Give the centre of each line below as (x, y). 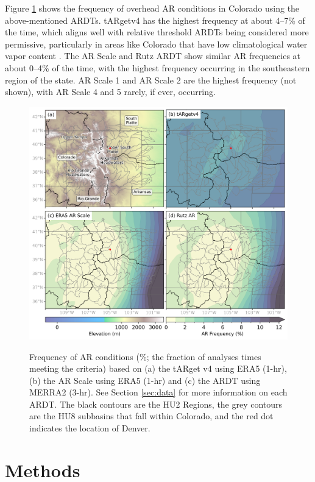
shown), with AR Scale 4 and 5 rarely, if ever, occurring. (110, 92)
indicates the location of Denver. (90, 428)
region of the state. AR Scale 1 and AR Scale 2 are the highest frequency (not (151, 80)
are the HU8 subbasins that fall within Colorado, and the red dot (151, 416)
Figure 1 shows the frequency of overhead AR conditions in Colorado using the (152, 8)
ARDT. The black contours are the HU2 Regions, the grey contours (156, 404)
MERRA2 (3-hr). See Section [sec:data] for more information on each (158, 392)
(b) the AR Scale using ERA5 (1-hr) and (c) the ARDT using (145, 380)
